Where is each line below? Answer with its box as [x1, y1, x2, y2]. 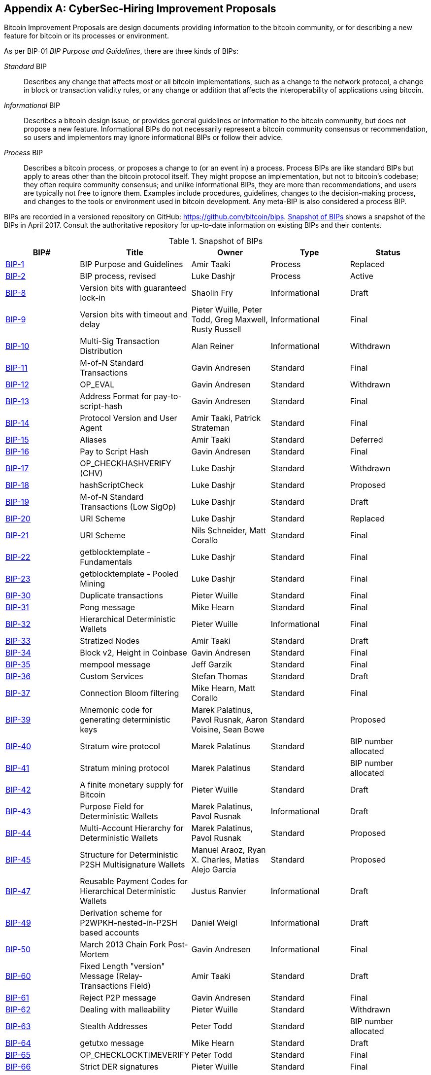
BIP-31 [5, 602, 29, 613]
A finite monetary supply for [80, 780, 184, 790]
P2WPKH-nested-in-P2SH [80, 918, 177, 928]
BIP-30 [5, 590, 31, 601]
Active [350, 271, 373, 281]
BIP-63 [5, 1021, 31, 1032]
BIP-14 [5, 418, 30, 428]
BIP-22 [5, 552, 31, 562]
